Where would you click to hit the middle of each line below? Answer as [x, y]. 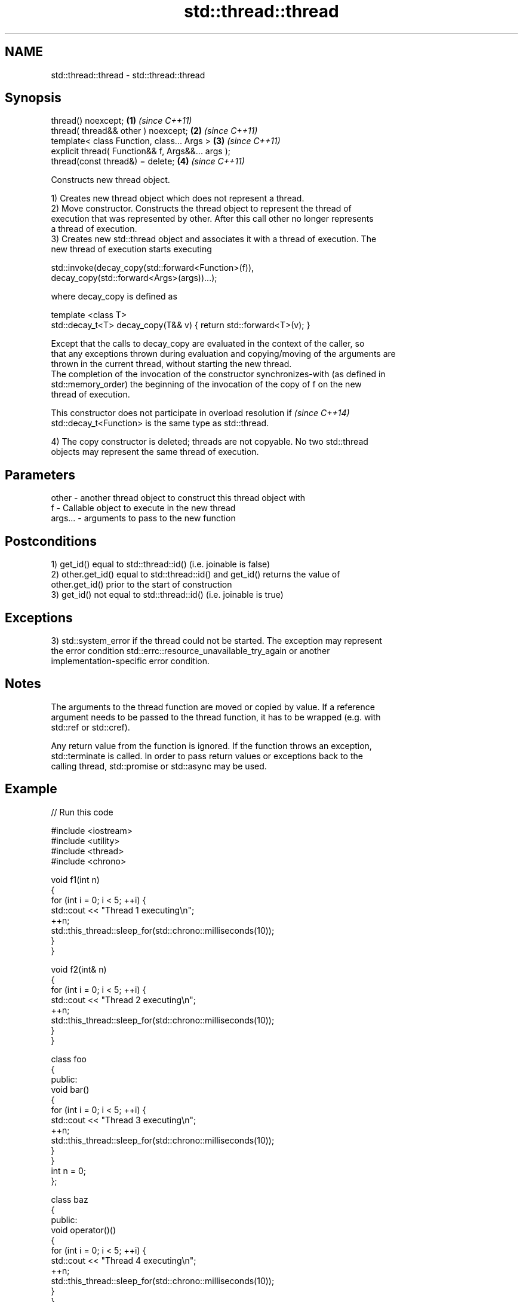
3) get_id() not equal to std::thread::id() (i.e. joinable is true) [167, 595]
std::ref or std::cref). [90, 727]
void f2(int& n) [79, 969]
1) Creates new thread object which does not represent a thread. [178, 198]
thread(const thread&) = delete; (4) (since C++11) [148, 161]
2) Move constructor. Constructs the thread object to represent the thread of [201, 209]
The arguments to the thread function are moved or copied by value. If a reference [213, 707]
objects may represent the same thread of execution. [155, 452]
